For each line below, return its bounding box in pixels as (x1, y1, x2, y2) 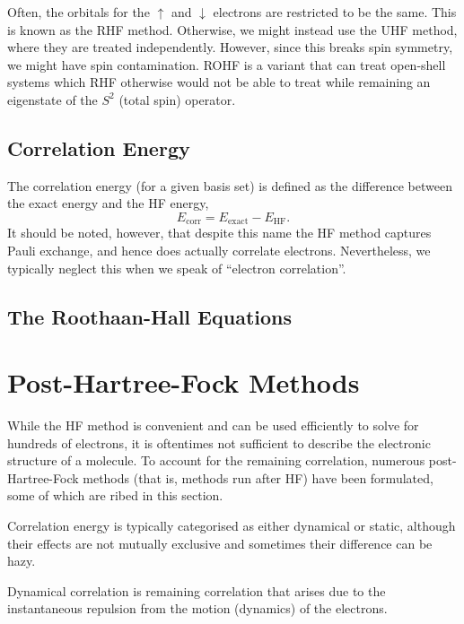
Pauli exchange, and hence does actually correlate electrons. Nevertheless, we (7, 241, 431, 259)
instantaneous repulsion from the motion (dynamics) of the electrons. (7, 599, 388, 618)
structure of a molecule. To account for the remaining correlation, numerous (7, 451, 425, 470)
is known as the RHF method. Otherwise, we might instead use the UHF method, (7, 20, 458, 39)
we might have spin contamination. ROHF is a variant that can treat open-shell (7, 55, 446, 74)
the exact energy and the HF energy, (7, 194, 209, 212)
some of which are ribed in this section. (7, 486, 223, 505)
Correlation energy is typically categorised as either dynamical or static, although (7, 516, 456, 535)
